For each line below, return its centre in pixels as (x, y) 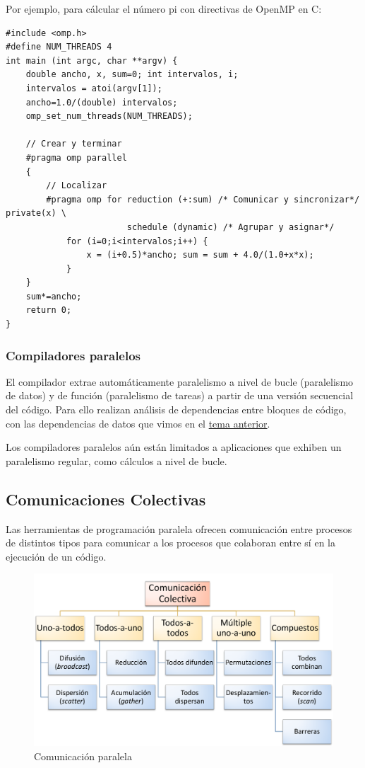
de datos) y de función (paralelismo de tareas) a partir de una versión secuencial (180, 395)
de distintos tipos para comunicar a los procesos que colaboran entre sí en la (170, 543)
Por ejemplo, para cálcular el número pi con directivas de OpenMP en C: (164, 8)
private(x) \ (36, 213)
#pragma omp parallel (76, 157)
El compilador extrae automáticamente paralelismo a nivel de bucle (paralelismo (180, 381)
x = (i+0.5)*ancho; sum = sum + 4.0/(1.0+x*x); (200, 255)
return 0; (49, 310)
